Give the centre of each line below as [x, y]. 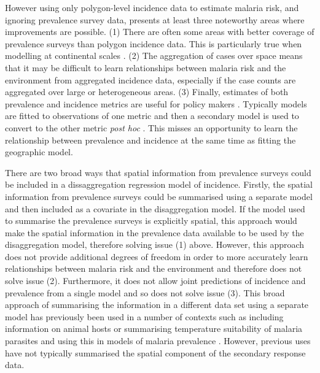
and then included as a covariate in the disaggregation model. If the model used [155, 208]
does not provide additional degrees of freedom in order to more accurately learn [157, 256]
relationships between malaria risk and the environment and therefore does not [154, 268]
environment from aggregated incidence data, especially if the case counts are [150, 79]
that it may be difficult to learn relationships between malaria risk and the [146, 67]
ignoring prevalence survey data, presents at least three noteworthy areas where [155, 19]
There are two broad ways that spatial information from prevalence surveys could [158, 172]
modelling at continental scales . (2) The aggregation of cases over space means [154, 56]
